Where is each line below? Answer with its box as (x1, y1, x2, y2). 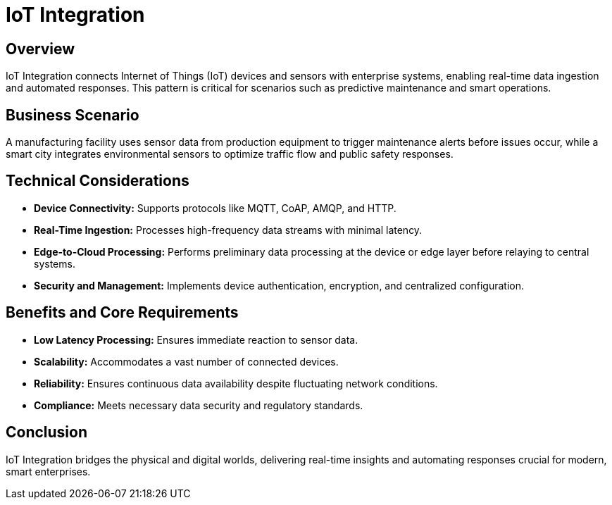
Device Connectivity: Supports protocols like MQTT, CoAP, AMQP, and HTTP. (34, 201, 396, 214)
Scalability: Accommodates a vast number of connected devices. (34, 355, 339, 368)
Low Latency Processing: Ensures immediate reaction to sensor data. (34, 333, 358, 346)
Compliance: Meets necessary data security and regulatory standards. (34, 399, 363, 411)
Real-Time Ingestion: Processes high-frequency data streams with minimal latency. (34, 223, 423, 236)
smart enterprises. (6, 465, 91, 478)
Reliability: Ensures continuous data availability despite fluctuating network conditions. (34, 377, 438, 389)
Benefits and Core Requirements (6, 304, 239, 322)
